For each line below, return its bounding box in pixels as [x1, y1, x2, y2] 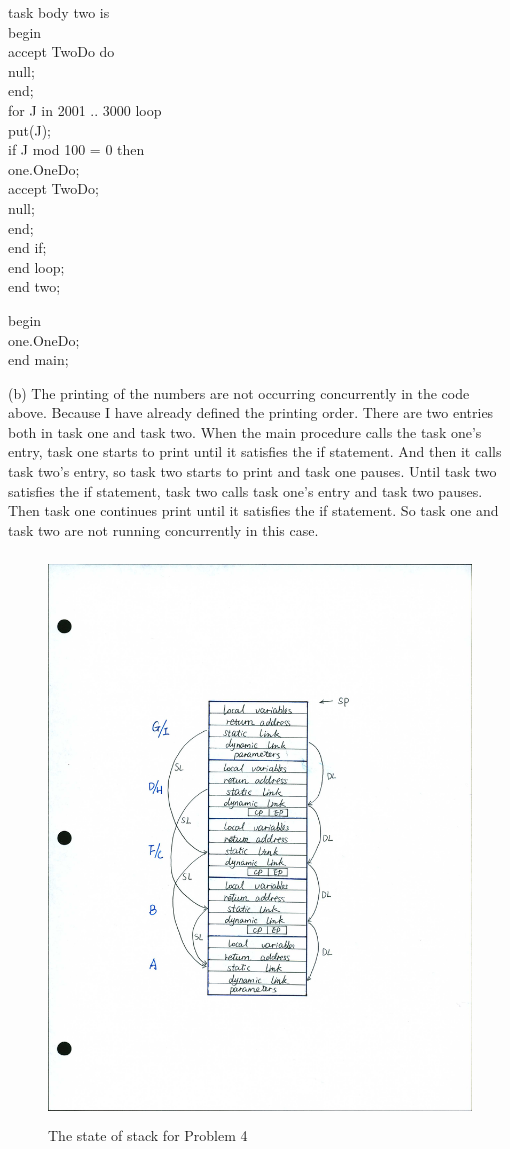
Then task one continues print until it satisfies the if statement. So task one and [8, 500, 499, 521]
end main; [8, 349, 69, 370]
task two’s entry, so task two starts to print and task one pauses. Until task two [8, 461, 497, 482]
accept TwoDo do [8, 41, 115, 62]
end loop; [8, 256, 65, 277]
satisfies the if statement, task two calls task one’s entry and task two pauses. [8, 480, 483, 501]
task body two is [8, 2, 110, 22]
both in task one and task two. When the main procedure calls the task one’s [8, 421, 482, 442]
